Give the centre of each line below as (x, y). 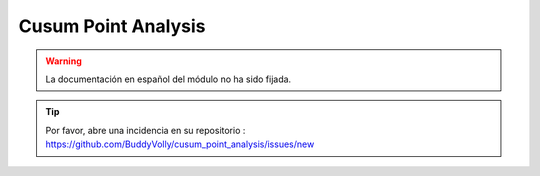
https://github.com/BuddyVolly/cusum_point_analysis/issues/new (180, 144)
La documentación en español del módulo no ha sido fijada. (168, 79)
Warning (63, 61)
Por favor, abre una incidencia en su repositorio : (145, 130)
